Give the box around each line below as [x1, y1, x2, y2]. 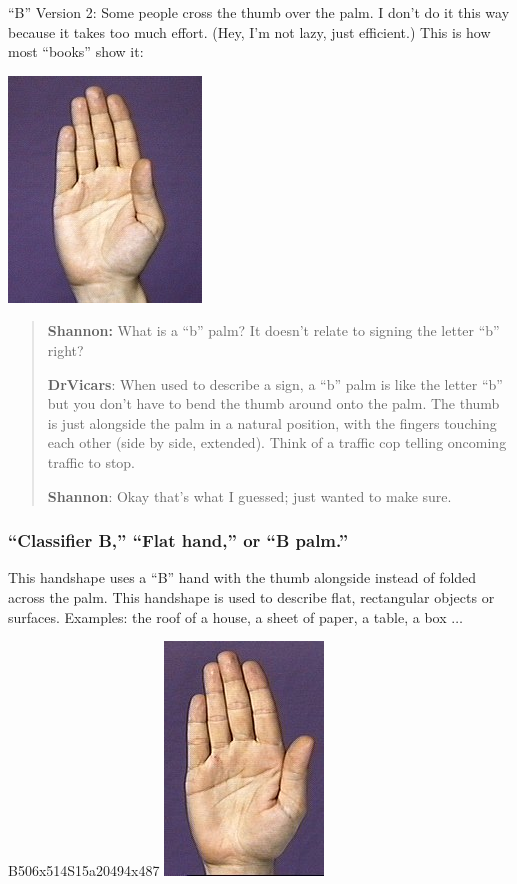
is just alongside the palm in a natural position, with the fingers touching [47, 412, 497, 433]
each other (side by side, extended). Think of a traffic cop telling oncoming [47, 432, 507, 453]
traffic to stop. [47, 451, 136, 472]
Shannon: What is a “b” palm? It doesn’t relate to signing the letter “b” [47, 320, 500, 341]
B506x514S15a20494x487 [8, 860, 160, 881]
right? [47, 339, 84, 360]
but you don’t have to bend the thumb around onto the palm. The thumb [47, 393, 500, 414]
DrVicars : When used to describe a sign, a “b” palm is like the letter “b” [47, 373, 503, 394]
